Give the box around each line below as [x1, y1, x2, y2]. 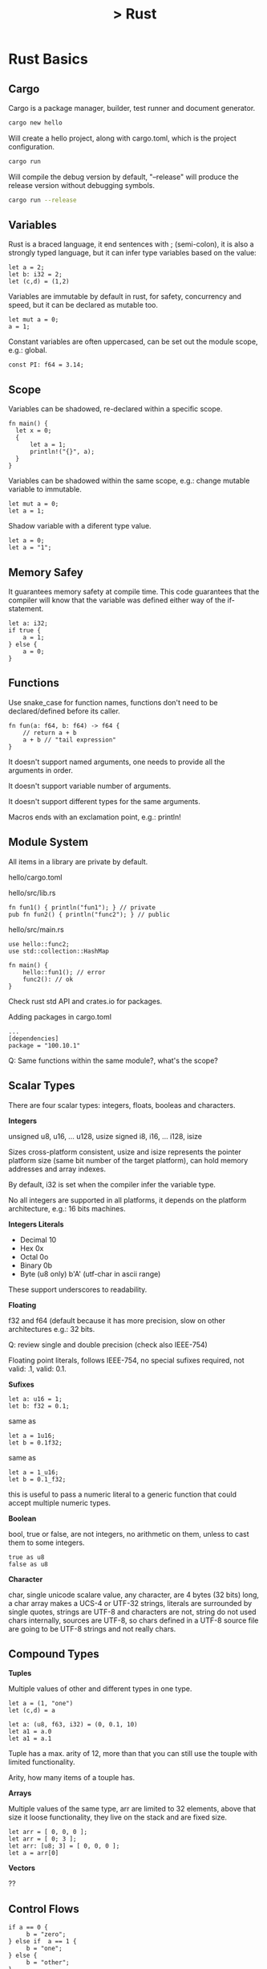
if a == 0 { [8, 1923, 48, 1932]
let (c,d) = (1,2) [8, 278, 70, 286]
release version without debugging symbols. [8, 180, 155, 190]
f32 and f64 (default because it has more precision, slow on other [8, 1315, 226, 1326]
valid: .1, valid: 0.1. [8, 1363, 67, 1374]
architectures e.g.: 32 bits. [8, 1324, 95, 1334]
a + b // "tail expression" [22, 736, 116, 744]
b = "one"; [26, 1945, 63, 1953]
